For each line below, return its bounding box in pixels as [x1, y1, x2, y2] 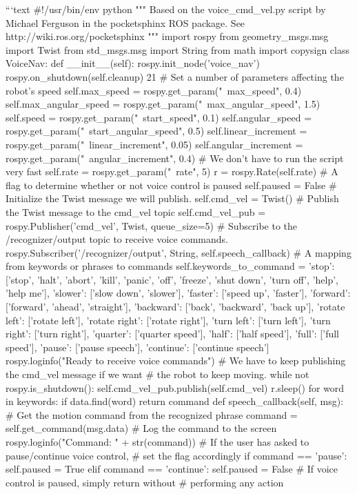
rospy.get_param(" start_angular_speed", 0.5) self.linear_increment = [6, 123, 307, 138]
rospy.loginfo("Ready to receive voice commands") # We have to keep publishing [6, 353, 346, 368]
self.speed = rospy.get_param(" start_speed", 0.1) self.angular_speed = [6, 110, 312, 124]
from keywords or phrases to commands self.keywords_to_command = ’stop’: [6, 259, 335, 273]
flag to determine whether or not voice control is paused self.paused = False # [6, 177, 337, 192]
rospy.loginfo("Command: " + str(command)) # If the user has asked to [6, 435, 309, 448]
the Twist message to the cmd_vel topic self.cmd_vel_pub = [6, 204, 266, 219]
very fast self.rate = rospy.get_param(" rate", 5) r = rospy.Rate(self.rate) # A [6, 164, 338, 179]
